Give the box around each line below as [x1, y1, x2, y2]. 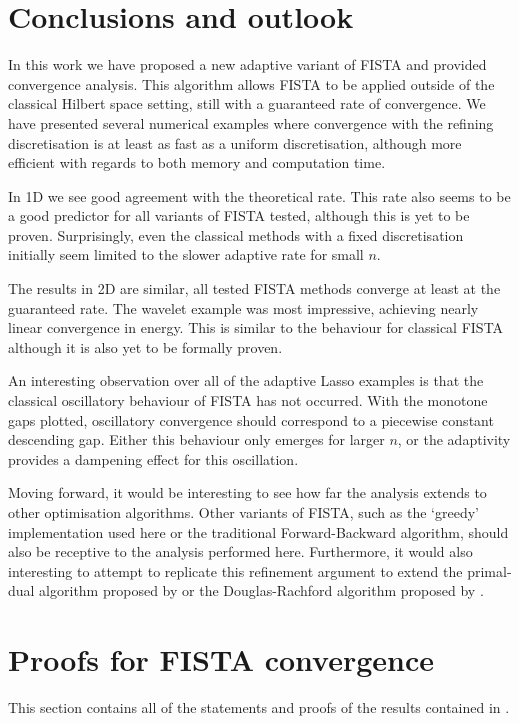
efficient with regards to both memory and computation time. [8, 152, 386, 173]
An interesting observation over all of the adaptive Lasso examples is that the [8, 370, 484, 391]
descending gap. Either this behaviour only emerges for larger [8, 429, 385, 450]
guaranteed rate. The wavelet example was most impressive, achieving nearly [8, 297, 479, 318]
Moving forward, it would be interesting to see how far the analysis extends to [8, 482, 487, 503]
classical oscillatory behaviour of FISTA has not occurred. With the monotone [8, 390, 488, 411]
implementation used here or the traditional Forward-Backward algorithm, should [8, 521, 509, 542]
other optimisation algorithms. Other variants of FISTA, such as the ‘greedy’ [8, 502, 479, 522]
